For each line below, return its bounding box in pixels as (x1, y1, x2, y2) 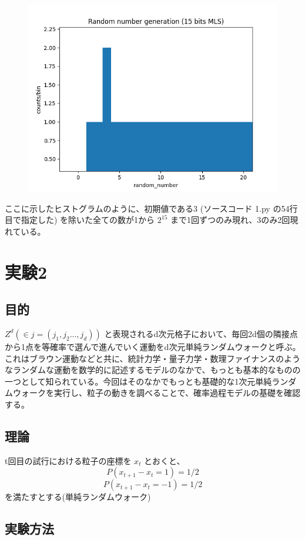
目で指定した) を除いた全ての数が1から (5, 214, 155, 226)
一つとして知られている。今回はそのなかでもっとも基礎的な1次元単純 (5, 375, 272, 387)
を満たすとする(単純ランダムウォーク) (5, 491, 151, 503)
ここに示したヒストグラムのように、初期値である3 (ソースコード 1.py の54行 (5, 202, 298, 214)
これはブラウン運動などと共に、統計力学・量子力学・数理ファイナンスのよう (5, 352, 301, 364)
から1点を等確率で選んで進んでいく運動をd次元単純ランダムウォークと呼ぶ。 (5, 340, 301, 352)
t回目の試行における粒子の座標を (5, 454, 132, 466)
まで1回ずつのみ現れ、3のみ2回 (170, 214, 290, 226)
